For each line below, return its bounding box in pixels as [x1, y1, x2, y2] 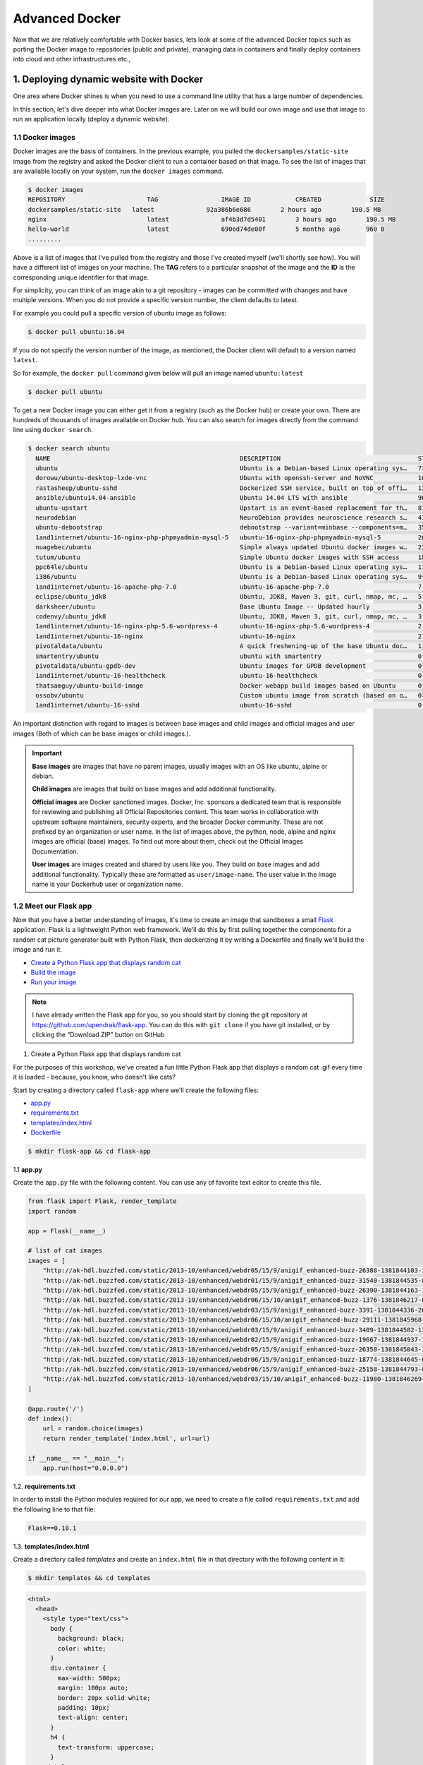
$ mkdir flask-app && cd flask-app [27, 1147, 151, 1156]
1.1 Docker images [13, 132, 75, 142]
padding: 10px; [57, 1704, 111, 1711]
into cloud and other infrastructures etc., [13, 55, 130, 64]
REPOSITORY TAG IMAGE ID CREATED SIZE [27, 196, 385, 204]
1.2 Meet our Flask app [13, 901, 92, 911]
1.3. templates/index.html [13, 1542, 90, 1550]
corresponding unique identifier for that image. [13, 273, 149, 282]
